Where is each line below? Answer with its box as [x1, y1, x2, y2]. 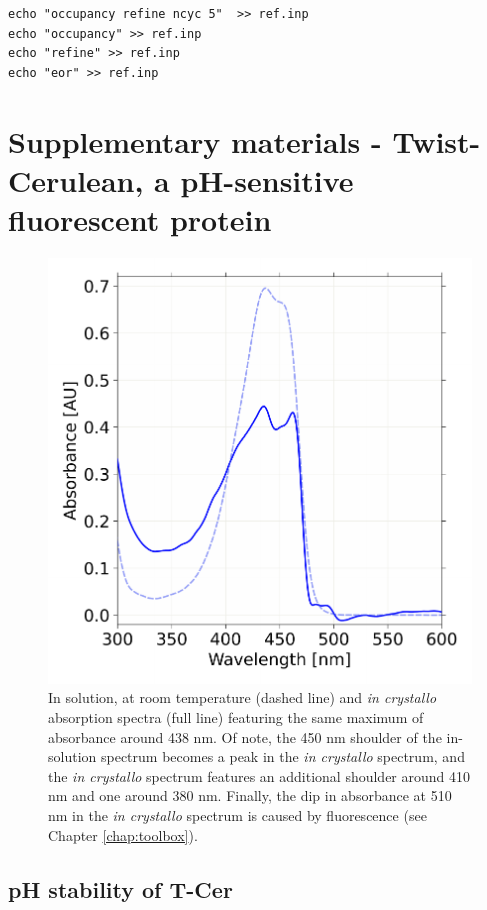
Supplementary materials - [8, 120, 382, 161]
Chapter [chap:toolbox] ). [48, 824, 198, 845]
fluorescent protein [8, 198, 272, 239]
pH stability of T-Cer [8, 873, 233, 904]
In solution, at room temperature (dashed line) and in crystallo [48, 687, 437, 708]
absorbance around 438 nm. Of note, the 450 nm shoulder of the [48, 726, 442, 747]
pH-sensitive [180, 159, 354, 200]
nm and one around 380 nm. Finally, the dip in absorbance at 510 [48, 785, 452, 806]
